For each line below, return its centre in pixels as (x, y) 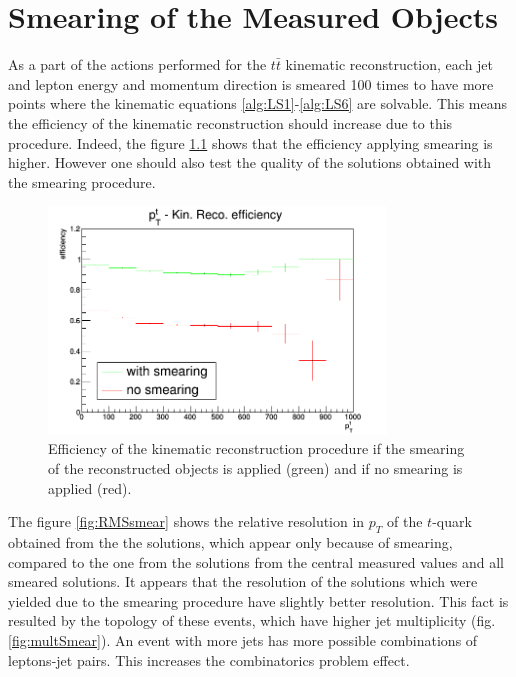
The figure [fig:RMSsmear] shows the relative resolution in (186, 521)
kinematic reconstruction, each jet (389, 64)
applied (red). (90, 487)
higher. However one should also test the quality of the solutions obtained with (250, 162)
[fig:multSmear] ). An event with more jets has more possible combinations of (243, 639)
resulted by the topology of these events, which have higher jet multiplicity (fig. (252, 620)
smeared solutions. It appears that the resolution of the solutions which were (243, 581)
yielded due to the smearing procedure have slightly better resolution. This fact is (258, 600)
